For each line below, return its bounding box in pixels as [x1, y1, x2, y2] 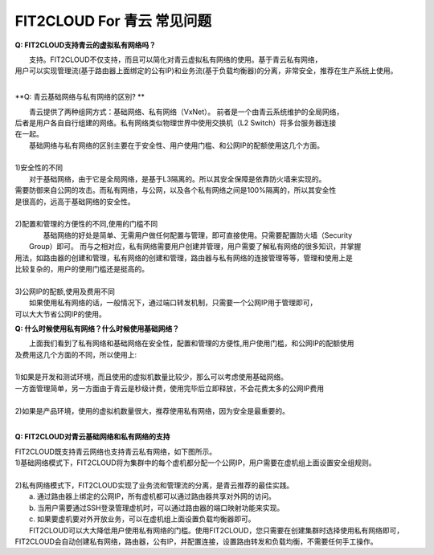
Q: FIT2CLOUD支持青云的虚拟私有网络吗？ [14, 40, 157, 50]
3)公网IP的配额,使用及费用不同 [14, 286, 116, 296]
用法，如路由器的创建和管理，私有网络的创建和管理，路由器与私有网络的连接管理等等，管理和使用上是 [14, 253, 353, 263]
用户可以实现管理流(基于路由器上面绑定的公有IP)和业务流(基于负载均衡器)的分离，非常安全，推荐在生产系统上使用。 [14, 66, 398, 75]
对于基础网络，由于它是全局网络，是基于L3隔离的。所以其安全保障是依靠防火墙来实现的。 [29, 173, 326, 184]
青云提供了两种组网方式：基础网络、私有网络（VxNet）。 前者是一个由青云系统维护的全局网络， [29, 107, 344, 116]
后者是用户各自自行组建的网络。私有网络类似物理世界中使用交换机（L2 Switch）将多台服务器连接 [14, 117, 337, 128]
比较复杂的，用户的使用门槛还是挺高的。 [14, 263, 149, 273]
